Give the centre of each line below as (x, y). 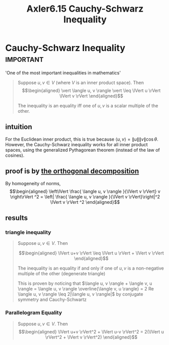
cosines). (15, 155)
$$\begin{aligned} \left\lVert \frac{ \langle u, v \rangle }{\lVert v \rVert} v (85, 191)
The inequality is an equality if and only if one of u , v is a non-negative (91, 268)
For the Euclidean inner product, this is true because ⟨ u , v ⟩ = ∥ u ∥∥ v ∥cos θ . (82, 139)
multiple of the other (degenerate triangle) (61, 274)
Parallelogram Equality (34, 313)
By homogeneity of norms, (33, 183)
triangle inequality (28, 232)
